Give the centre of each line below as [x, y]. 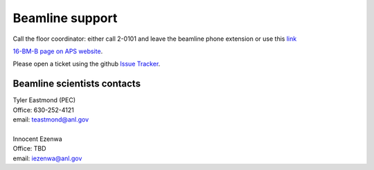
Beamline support [65, 18]
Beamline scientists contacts [77, 84]
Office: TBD [29, 149]
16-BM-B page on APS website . [58, 51]
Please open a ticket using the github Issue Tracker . [87, 64]
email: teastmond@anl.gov [51, 120]
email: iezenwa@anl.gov [47, 158]
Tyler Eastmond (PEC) [44, 100]
